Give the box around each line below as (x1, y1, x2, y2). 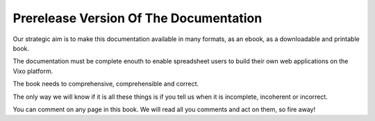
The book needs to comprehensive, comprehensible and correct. (12, 80, 199, 88)
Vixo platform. (12, 67, 53, 75)
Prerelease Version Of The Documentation (12, 10, 262, 26)
